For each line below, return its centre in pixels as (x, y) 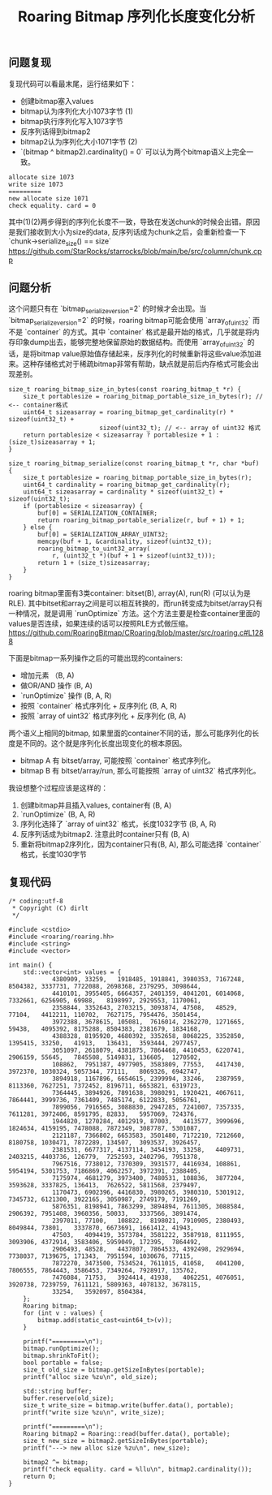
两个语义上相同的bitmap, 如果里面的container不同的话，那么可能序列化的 (130, 733)
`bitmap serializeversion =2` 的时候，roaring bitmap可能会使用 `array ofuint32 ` (130, 321)
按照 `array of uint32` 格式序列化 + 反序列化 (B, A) (103, 716)
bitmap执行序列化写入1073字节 (71, 121)
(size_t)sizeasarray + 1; (52, 442)
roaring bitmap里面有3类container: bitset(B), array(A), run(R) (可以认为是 (130, 592)
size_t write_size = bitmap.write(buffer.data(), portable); (128, 1406)
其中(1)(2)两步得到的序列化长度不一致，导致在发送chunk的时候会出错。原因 (134, 222)
